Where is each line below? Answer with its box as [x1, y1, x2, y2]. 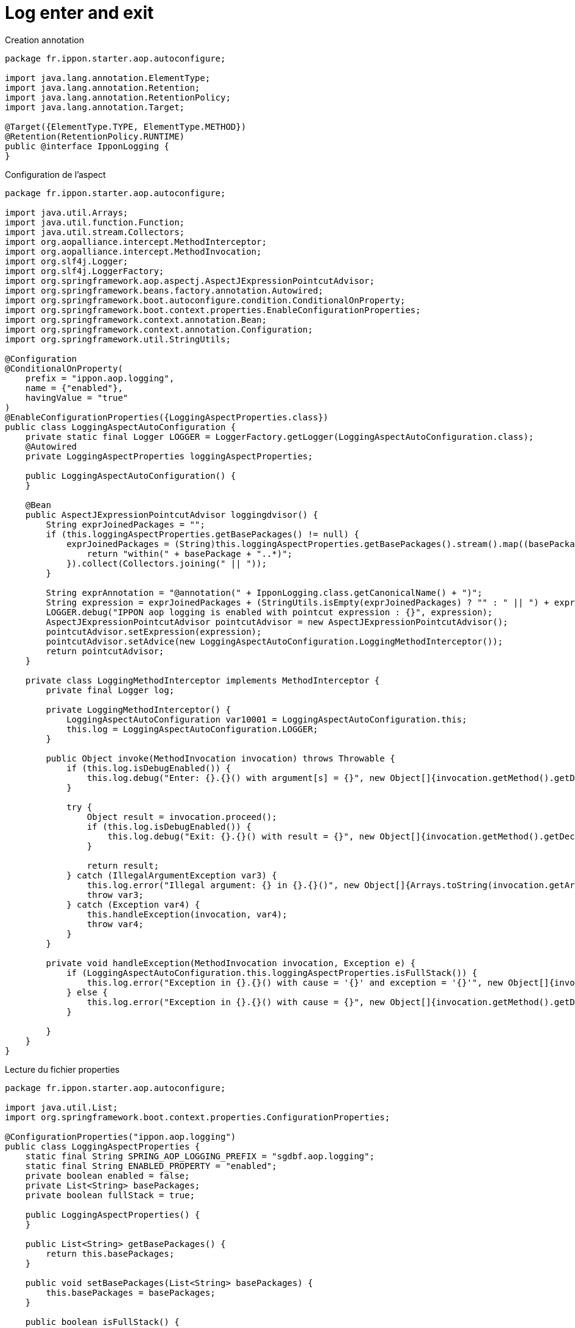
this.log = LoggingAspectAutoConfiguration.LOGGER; [66, 724, 319, 734]
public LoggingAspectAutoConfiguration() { [25, 470, 236, 481]
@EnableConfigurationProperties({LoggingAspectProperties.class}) [5, 412, 329, 422]
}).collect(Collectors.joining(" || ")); [66, 558, 267, 568]
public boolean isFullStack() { [25, 1316, 180, 1327]
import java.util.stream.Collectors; [5, 227, 185, 237]
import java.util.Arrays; [5, 207, 129, 217]
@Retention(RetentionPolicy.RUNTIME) [5, 131, 185, 141]
